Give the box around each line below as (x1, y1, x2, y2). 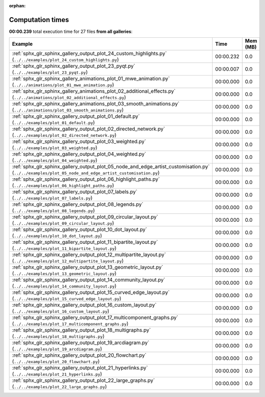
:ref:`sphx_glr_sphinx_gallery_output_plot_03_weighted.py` (12, 138, 146, 145)
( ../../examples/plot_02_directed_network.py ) (12, 132, 117, 138)
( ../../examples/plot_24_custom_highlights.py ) (12, 56, 119, 63)
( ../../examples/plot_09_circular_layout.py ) (12, 220, 115, 227)
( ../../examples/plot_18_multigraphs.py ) (12, 333, 105, 340)
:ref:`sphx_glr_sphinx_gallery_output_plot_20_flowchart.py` (12, 352, 147, 359)
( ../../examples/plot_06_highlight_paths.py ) (12, 182, 115, 189)
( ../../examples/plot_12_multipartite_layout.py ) (12, 258, 124, 265)
